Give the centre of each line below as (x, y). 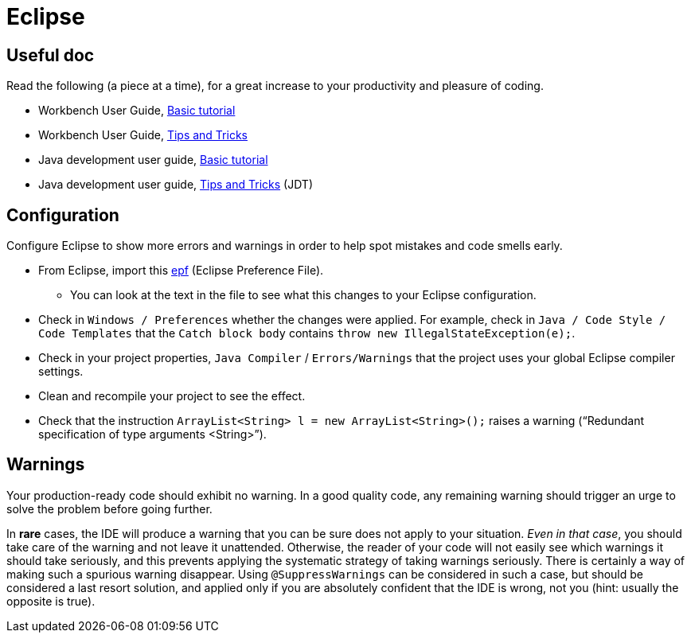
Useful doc (51, 55)
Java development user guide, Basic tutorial (153, 160)
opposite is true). (51, 601)
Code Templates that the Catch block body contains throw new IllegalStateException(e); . (307, 333)
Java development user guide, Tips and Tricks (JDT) (176, 185)
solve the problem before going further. (109, 508)
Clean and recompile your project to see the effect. (172, 396)
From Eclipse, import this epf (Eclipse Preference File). (181, 271)
